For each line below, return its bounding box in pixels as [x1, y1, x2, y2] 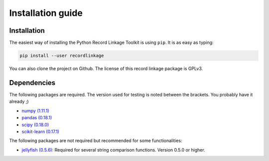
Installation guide [9, 7, 83, 18]
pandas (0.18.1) [21, 115, 52, 121]
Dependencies [9, 79, 56, 87]
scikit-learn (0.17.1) [21, 128, 59, 134]
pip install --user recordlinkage [19, 53, 104, 59]
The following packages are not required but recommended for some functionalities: [9, 138, 182, 144]
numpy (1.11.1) [21, 107, 49, 114]
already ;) [9, 98, 29, 104]
